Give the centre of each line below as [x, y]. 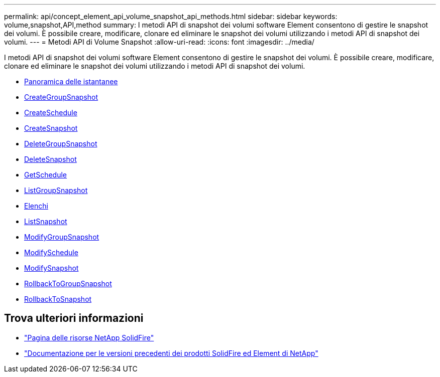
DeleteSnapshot [50, 159]
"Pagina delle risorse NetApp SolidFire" [89, 337]
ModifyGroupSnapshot [62, 237]
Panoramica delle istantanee [71, 81]
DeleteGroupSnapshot [61, 144]
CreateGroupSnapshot [61, 97]
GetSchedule [46, 175]
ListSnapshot [46, 221]
